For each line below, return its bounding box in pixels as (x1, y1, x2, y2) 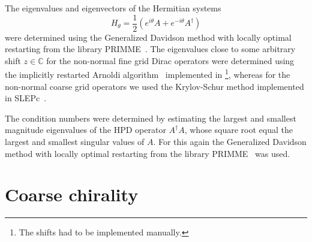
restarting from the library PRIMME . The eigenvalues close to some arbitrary (5, 43, 296, 55)
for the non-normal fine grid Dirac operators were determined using (46, 54, 295, 66)
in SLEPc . (5, 92, 47, 104)
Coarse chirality (5, 182, 139, 207)
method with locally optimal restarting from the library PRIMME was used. (5, 147, 290, 159)
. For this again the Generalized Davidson (153, 135, 307, 148)
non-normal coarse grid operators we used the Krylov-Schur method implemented (5, 80, 304, 92)
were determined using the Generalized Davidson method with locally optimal (5, 31, 292, 43)
